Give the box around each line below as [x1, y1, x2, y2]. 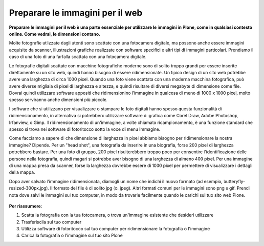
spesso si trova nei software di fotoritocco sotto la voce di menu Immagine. [9, 126, 161, 132]
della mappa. [9, 169, 35, 175]
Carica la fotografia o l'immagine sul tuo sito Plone [21, 232, 123, 239]
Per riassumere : [9, 203, 43, 209]
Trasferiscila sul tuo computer [21, 219, 82, 225]
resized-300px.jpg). [9, 185, 49, 191]
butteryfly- [223, 178, 245, 184]
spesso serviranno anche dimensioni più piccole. [9, 97, 108, 102]
